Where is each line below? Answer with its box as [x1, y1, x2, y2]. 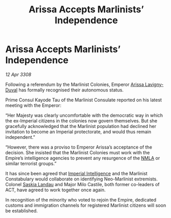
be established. [5, 207, 38, 214]
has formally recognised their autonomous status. [18, 86, 124, 93]
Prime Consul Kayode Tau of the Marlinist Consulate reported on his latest [5, 97, 162, 103]
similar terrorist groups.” [5, 160, 56, 167]
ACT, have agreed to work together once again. [5, 187, 106, 193]
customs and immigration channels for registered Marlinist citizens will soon [5, 202, 166, 208]
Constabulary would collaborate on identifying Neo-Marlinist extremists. [5, 176, 158, 182]
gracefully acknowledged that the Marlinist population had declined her [5, 123, 157, 129]
